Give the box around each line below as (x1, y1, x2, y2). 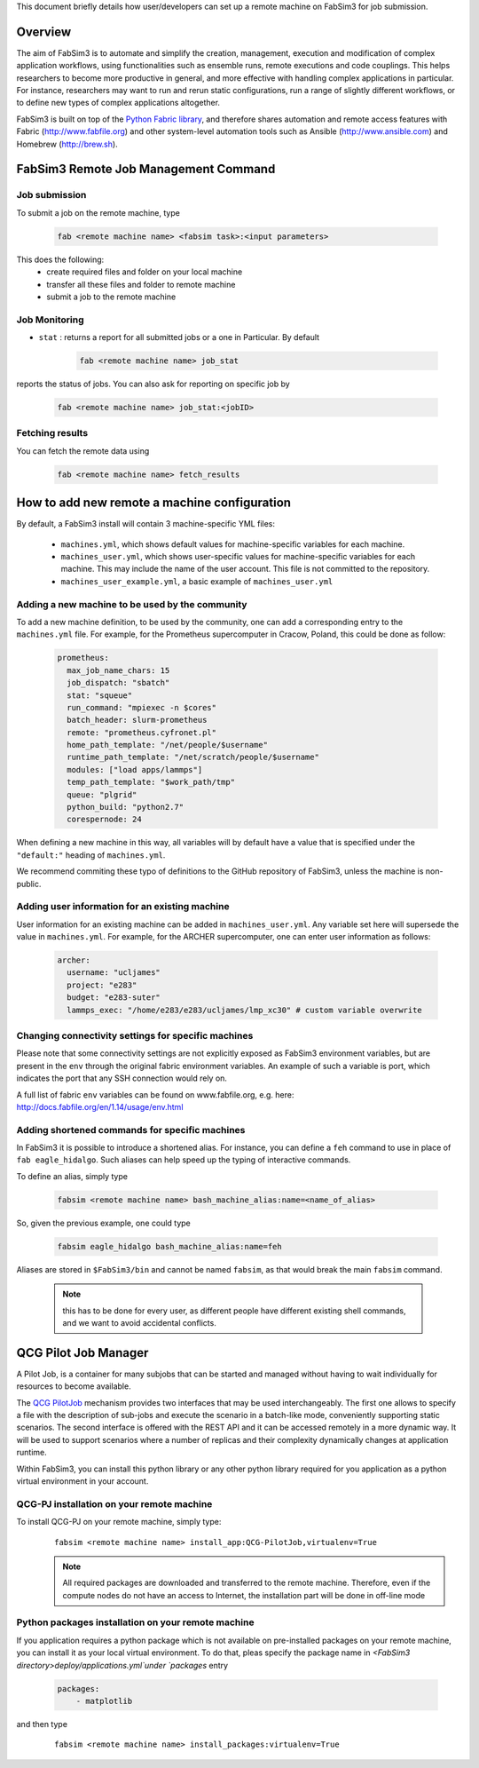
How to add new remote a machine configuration (16, 496, 292, 511)
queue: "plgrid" (67, 789, 137, 799)
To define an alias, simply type (16, 1170, 129, 1181)
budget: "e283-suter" (67, 993, 161, 1003)
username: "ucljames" (67, 968, 161, 978)
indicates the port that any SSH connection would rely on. (16, 1073, 228, 1083)
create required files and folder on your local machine (46, 266, 243, 277)
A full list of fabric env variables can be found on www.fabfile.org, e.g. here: (16, 1089, 294, 1100)
